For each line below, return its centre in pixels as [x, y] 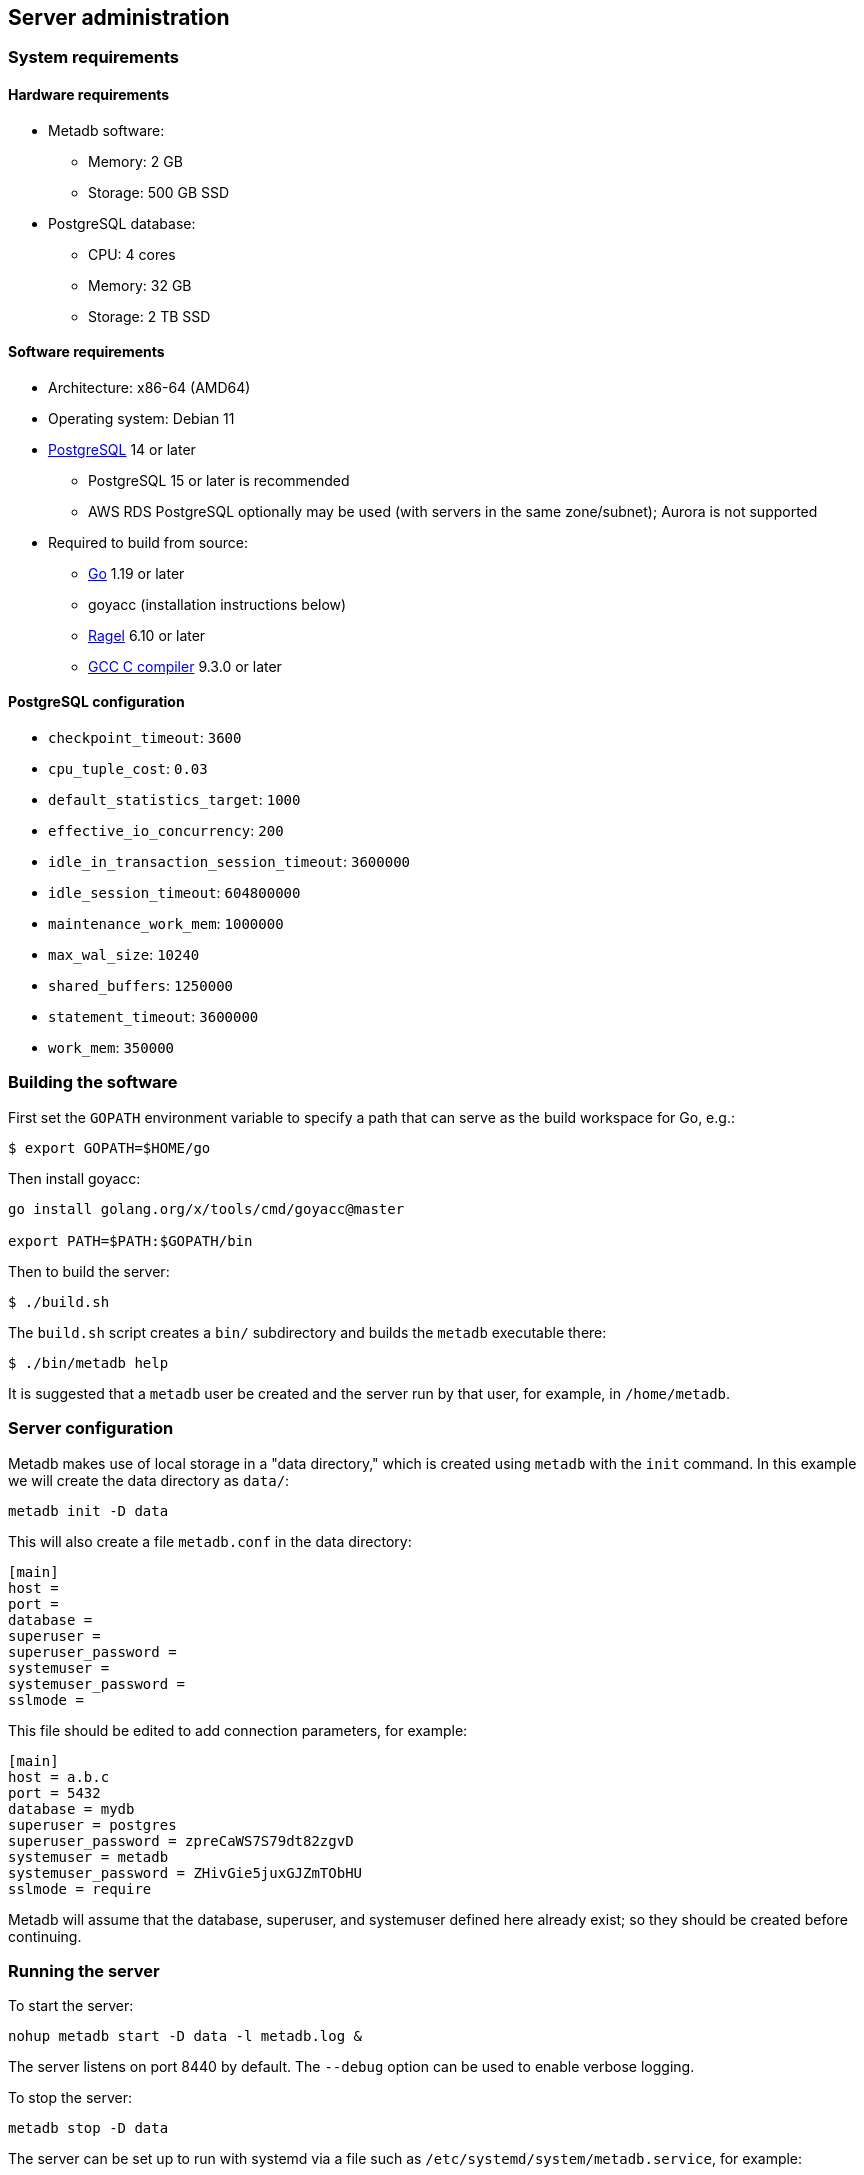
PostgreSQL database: [122, 223]
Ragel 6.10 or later [147, 635]
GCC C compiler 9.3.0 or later [185, 666]
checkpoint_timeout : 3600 [145, 738]
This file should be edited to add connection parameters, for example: [238, 1730]
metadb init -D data [88, 1510]
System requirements [93, 57]
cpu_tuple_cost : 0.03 [128, 769]
